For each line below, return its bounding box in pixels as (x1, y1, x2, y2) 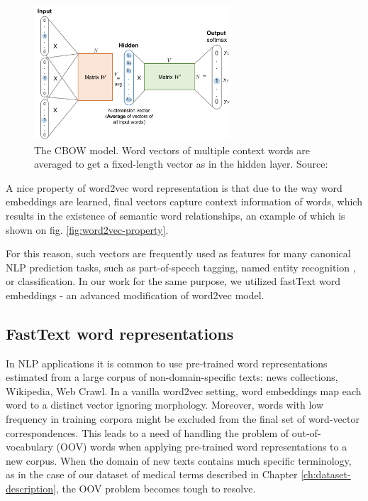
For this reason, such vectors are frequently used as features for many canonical (6, 246, 351, 261)
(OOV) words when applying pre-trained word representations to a (56, 439, 347, 454)
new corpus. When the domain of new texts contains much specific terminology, (6, 453, 352, 468)
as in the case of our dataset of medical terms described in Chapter (6, 467, 298, 482)
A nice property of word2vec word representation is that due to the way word (6, 180, 342, 195)
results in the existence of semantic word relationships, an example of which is (6, 208, 345, 222)
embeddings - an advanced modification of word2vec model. (6, 287, 264, 302)
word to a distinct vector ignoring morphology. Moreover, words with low (6, 397, 324, 412)
